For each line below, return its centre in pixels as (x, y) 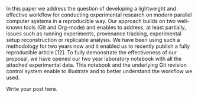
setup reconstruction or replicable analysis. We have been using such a (93, 40)
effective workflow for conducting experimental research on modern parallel (99, 15)
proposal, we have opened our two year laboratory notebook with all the (94, 59)
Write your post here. (32, 89)
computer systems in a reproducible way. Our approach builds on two (91, 21)
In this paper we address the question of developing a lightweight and (91, 9)
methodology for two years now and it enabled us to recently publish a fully (98, 46)
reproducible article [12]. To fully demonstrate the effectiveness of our (92, 52)
